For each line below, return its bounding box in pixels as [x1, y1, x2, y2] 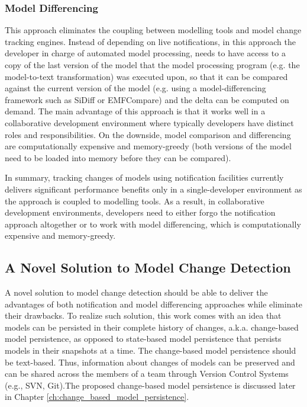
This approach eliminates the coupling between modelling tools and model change [5, 24, 302, 36]
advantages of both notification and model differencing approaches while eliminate [5, 297, 303, 310]
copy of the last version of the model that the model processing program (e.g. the [5, 59, 300, 70]
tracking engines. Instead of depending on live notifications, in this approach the [5, 35, 296, 47]
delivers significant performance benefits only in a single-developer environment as [5, 182, 302, 195]
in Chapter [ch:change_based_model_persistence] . [5, 390, 189, 403]
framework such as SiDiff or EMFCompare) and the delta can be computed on [5, 93, 289, 105]
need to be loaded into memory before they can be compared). [5, 151, 231, 164]
